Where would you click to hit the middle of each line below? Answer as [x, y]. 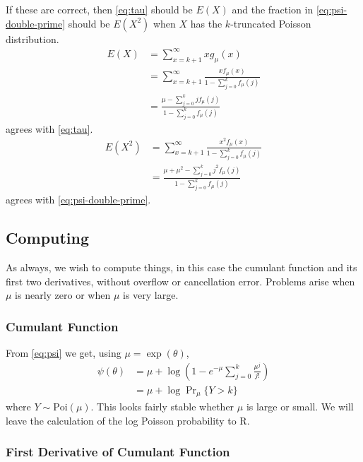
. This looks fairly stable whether [162, 407]
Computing [48, 238]
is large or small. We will [300, 407]
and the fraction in [273, 9]
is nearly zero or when [63, 295]
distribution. [32, 38]
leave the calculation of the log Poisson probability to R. [128, 420]
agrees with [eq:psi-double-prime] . [78, 200]
